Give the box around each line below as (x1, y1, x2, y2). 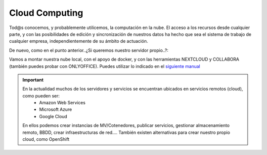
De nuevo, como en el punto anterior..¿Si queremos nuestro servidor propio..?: (9, 47, 169, 53)
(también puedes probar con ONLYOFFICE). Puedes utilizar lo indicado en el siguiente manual (9, 63, 200, 69)
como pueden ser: (22, 93, 60, 98)
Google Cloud (39, 113, 68, 119)
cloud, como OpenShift (22, 136, 70, 142)
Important (22, 77, 44, 83)
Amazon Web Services (39, 100, 86, 106)
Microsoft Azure (39, 106, 72, 113)
